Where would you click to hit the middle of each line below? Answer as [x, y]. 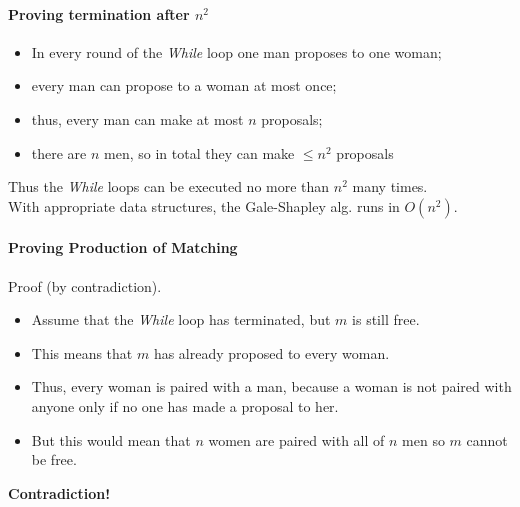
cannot [487, 439]
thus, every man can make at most [137, 118]
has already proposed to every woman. [271, 352]
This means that [82, 352]
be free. [54, 459]
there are [59, 152]
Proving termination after [99, 13]
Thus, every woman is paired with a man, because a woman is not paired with [271, 386]
